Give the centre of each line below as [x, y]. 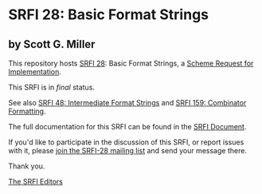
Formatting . [27, 111]
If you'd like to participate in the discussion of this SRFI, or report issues [126, 142]
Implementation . [35, 72]
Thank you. [27, 166]
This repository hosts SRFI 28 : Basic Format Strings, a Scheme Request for [131, 63]
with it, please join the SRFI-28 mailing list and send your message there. [127, 150]
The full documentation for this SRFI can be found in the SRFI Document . [127, 127]
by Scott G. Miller [52, 44]
